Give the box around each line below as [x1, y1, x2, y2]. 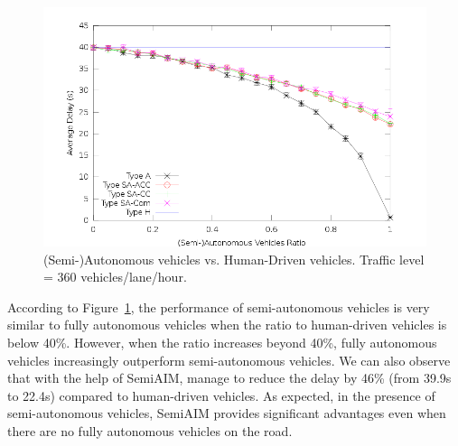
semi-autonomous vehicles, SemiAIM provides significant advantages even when [7, 404, 446, 423]
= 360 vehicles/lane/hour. [43, 267, 187, 286]
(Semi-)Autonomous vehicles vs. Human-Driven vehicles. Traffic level [43, 249, 425, 268]
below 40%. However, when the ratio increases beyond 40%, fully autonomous [7, 332, 437, 351]
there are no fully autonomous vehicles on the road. [7, 421, 293, 440]
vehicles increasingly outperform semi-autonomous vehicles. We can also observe [7, 350, 451, 369]
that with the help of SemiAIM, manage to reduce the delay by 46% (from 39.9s [7, 368, 452, 387]
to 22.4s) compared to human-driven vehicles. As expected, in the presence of [7, 386, 435, 404]
